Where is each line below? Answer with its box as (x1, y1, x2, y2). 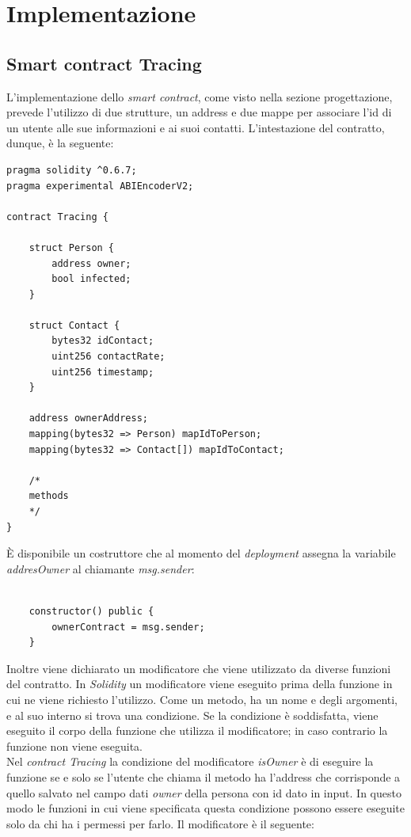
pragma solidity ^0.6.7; (6, 164, 137, 176)
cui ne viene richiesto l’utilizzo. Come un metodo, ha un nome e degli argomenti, (6, 691, 398, 707)
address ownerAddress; (29, 413, 148, 424)
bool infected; (51, 273, 131, 285)
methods (29, 490, 69, 502)
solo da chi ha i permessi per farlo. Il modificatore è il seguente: (6, 815, 314, 831)
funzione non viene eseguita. (6, 737, 143, 754)
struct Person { (29, 242, 115, 253)
